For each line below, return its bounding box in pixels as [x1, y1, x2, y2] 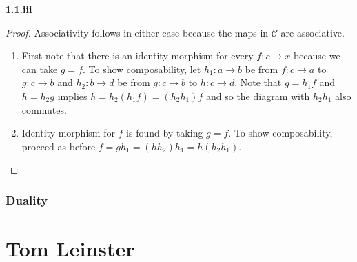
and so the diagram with [205, 88, 310, 103]
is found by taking [126, 125, 203, 140]
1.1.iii [6, 2, 32, 16]
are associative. [280, 25, 345, 39]
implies [57, 88, 88, 103]
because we [293, 48, 340, 63]
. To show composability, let [83, 61, 201, 76]
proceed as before [21, 139, 96, 153]
